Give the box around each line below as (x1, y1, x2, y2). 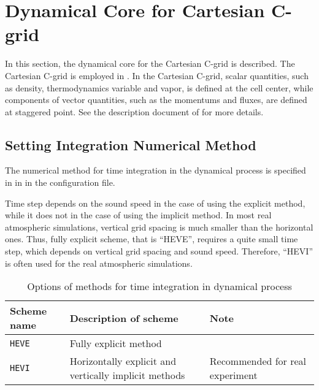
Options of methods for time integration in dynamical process (27, 279, 292, 294)
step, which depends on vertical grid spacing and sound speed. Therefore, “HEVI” (5, 245, 313, 258)
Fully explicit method (69, 336, 162, 351)
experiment (209, 368, 258, 383)
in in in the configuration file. (5, 176, 115, 189)
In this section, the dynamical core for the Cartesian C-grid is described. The (5, 57, 295, 70)
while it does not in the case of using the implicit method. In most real (5, 208, 272, 221)
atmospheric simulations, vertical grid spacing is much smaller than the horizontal (5, 220, 313, 233)
